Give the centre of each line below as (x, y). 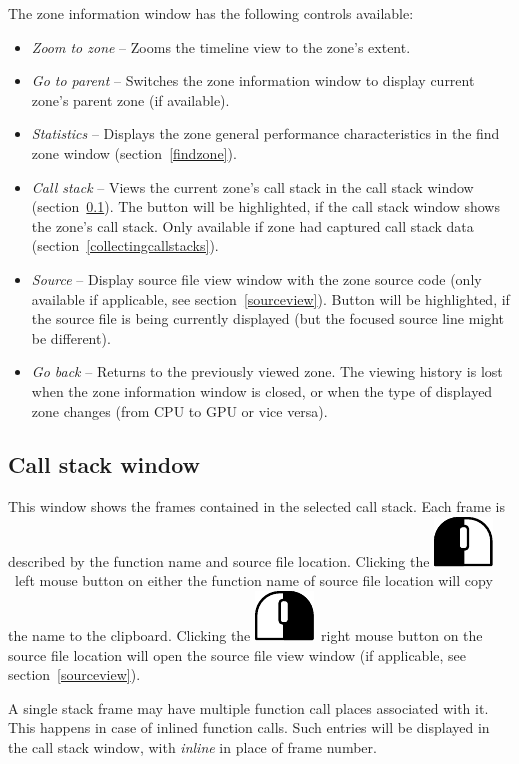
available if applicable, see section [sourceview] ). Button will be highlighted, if (270, 298)
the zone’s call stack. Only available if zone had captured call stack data (252, 225)
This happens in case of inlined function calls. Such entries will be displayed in (249, 727)
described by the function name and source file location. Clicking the (219, 560)
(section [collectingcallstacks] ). (125, 245)
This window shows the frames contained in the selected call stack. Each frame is (256, 506)
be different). (71, 337)
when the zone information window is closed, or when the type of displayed (262, 390)
